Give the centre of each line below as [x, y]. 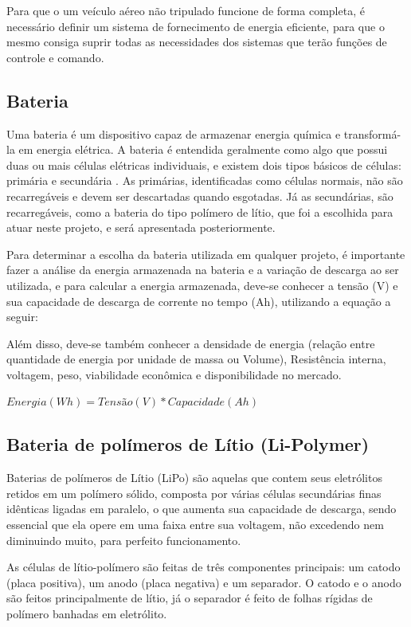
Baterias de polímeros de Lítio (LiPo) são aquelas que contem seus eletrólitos [194, 478]
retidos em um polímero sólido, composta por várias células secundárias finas [194, 493]
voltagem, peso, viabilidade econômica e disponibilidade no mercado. [174, 374]
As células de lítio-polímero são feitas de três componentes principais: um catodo [204, 567]
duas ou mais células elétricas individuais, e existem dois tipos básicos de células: [204, 165]
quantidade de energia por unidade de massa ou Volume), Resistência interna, [196, 359]
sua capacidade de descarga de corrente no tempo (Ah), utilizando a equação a [199, 301]
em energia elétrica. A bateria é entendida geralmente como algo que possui [203, 149]
